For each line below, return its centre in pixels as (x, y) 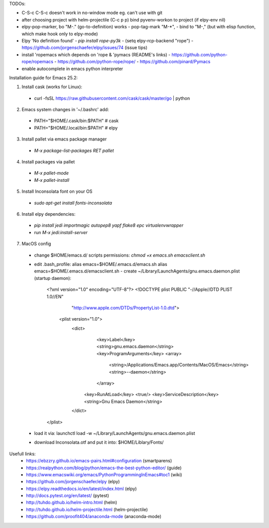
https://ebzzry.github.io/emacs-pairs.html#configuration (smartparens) (99, 461)
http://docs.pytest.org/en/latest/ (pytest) (68, 496)
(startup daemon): (53, 278)
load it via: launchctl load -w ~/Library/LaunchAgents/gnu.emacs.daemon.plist (115, 433)
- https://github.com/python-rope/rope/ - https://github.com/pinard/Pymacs (132, 62)
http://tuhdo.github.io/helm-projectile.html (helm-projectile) (87, 509)
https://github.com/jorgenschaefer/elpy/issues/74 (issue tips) (85, 48)
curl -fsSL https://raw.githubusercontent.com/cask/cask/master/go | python (112, 98)
